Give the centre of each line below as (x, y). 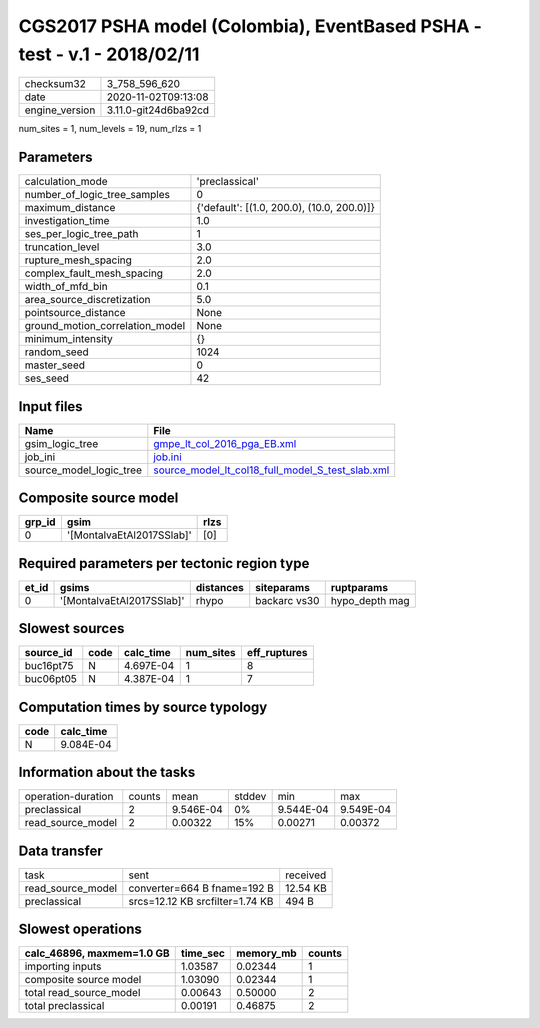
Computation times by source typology (143, 706)
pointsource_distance (75, 313)
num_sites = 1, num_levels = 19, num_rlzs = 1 (110, 129)
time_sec (202, 953)
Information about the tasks (107, 772)
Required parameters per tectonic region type (164, 563)
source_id (48, 653)
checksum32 (55, 84)
